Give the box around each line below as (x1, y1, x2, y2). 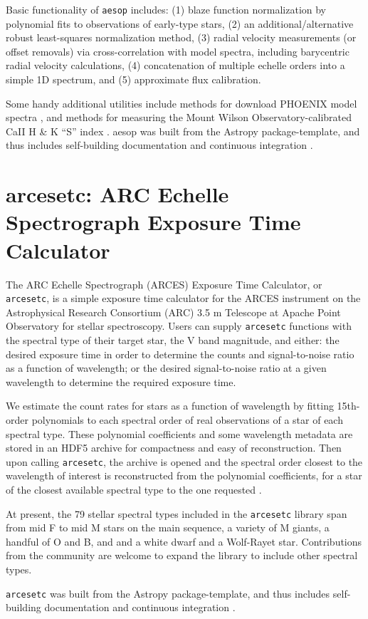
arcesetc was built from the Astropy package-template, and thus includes (6, 586, 330, 600)
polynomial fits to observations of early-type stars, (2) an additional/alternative (6, 16, 354, 31)
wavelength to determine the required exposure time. (6, 374, 236, 389)
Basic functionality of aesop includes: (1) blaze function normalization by (6, 2, 327, 16)
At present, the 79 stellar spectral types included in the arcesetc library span (6, 506, 347, 521)
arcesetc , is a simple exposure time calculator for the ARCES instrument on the (6, 291, 361, 306)
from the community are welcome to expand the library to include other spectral (6, 548, 358, 563)
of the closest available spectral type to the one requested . (6, 482, 262, 496)
